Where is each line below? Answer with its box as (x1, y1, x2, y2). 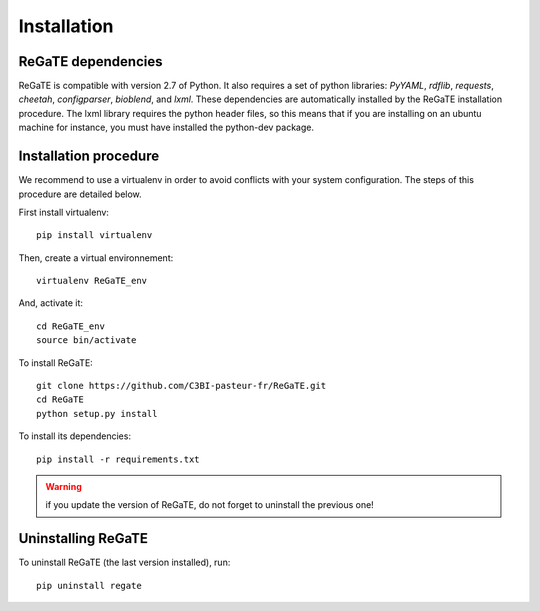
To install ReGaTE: (18, 356, 94, 369)
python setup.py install (36, 408, 158, 419)
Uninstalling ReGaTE (18, 530, 149, 547)
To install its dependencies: (18, 430, 132, 442)
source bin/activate (36, 335, 137, 346)
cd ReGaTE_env (36, 320, 105, 332)
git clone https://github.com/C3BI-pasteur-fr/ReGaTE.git (36, 380, 327, 392)
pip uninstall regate (36, 580, 142, 591)
